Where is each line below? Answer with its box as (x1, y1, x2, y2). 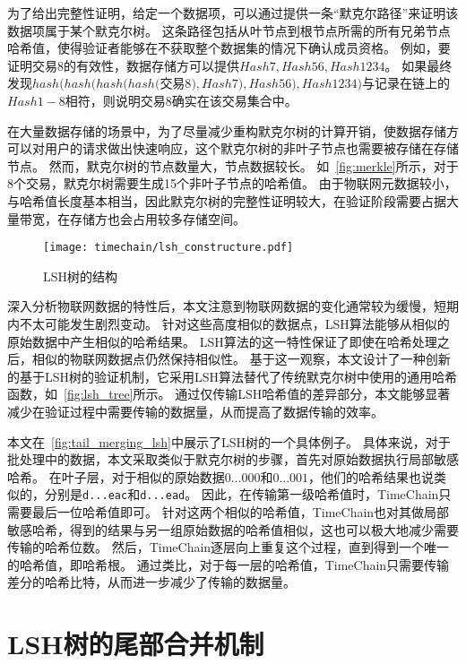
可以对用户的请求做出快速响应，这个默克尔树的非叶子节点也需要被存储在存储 (7, 139, 459, 158)
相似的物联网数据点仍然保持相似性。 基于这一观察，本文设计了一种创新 (31, 349, 451, 368)
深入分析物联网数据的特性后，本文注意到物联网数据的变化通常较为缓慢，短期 (7, 297, 459, 315)
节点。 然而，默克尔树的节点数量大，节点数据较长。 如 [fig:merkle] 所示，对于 (7, 156, 459, 175)
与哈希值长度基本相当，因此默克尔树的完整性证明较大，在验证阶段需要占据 (7, 191, 446, 210)
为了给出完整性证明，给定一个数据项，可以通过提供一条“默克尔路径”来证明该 (7, 4, 459, 22)
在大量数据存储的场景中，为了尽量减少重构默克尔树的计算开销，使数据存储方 (7, 121, 459, 140)
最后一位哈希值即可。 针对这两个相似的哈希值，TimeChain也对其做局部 (31, 502, 450, 521)
